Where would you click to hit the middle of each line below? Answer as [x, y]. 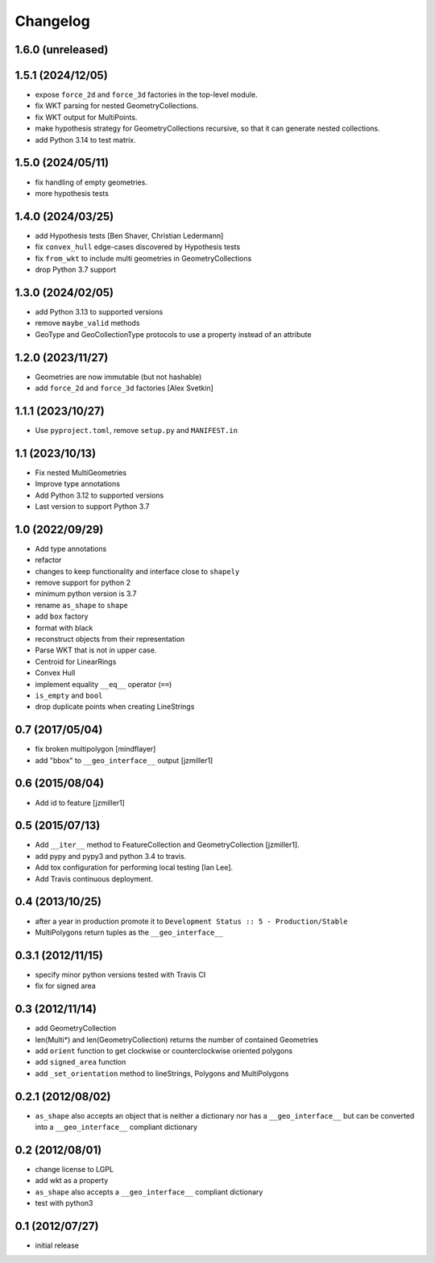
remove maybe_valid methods [87, 323]
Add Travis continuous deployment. [94, 878]
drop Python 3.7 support [76, 269]
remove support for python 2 [83, 583]
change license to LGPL [75, 1169]
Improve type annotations [78, 484]
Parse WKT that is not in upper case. [96, 650]
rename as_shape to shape [82, 605]
